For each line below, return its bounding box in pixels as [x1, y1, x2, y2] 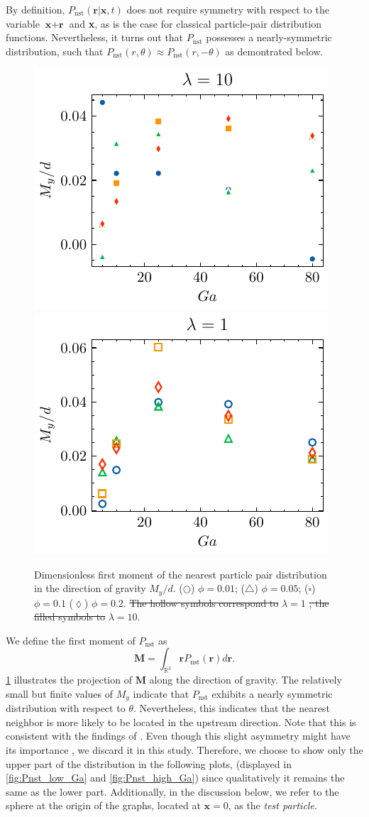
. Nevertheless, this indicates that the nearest [133, 701, 330, 715]
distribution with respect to [6, 701, 126, 715]
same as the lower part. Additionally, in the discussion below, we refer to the [6, 784, 339, 799]
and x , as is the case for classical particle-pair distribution [69, 16, 322, 31]
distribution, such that [6, 43, 104, 58]
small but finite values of [6, 686, 114, 701]
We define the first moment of [6, 632, 136, 647]
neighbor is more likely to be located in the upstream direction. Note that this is [6, 714, 356, 729]
